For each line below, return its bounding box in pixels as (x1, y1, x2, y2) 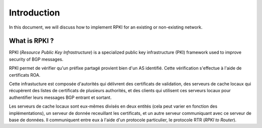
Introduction (9, 7, 60, 18)
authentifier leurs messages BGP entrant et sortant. (9, 95, 112, 100)
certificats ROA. (9, 72, 41, 78)
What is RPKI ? (9, 37, 54, 45)
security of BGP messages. (9, 56, 64, 62)
